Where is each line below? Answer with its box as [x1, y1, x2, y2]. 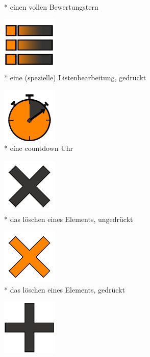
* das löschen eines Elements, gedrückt [4, 284, 125, 295]
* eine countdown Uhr [4, 143, 73, 153]
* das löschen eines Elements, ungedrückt [4, 213, 133, 224]
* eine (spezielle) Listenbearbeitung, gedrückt [4, 72, 146, 83]
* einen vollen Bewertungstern [4, 2, 98, 12]
